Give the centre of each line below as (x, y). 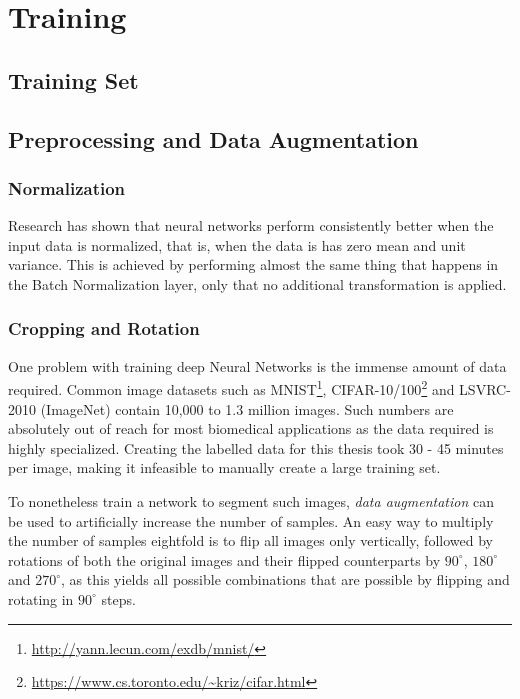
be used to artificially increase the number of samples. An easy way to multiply (251, 520)
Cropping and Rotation (104, 328)
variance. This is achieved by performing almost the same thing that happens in (253, 264)
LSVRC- (485, 389)
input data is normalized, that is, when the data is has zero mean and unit (237, 244)
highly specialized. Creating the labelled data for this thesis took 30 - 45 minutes (256, 447)
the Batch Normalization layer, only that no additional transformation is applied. (257, 283)
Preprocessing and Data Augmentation (213, 138)
